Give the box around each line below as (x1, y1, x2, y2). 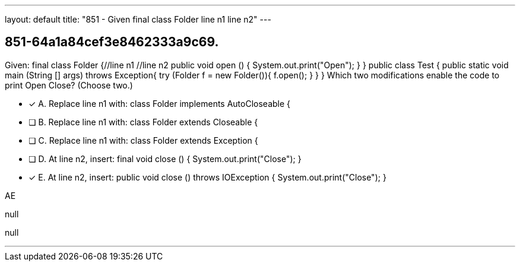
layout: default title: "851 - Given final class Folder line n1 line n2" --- (5, 14, 271, 24)
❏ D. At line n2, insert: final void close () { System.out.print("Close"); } (28, 153, 302, 164)
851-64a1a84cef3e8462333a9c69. (5, 34, 219, 50)
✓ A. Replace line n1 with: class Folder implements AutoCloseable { (28, 98, 291, 109)
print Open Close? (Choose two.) (5, 80, 133, 90)
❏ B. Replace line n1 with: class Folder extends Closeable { (28, 116, 258, 127)
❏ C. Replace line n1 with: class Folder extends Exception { (28, 135, 258, 145)
